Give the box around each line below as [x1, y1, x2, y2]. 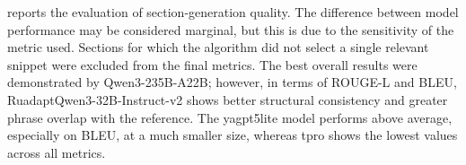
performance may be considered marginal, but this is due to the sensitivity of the [7, 20, 454, 39]
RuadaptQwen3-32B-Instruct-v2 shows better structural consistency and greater [7, 90, 448, 109]
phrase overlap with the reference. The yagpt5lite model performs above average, [7, 108, 453, 126]
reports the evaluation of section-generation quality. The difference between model [7, 3, 459, 21]
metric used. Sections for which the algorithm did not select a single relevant [7, 38, 429, 56]
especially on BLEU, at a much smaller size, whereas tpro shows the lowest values [7, 126, 458, 144]
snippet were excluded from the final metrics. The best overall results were [7, 55, 418, 74]
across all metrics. [7, 143, 106, 161]
